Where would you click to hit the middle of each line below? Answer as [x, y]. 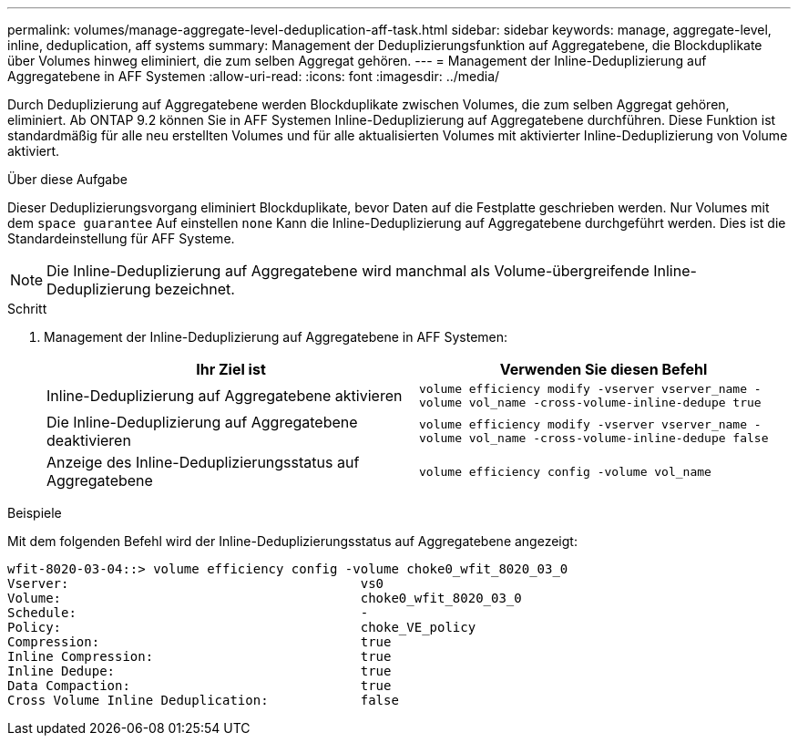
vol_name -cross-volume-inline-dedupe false [619, 438]
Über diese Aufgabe [67, 179]
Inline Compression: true [199, 656]
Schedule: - [188, 613]
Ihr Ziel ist [231, 369]
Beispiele [35, 513]
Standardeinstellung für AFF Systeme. [121, 238]
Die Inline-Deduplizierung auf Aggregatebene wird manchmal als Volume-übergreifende [348, 271]
